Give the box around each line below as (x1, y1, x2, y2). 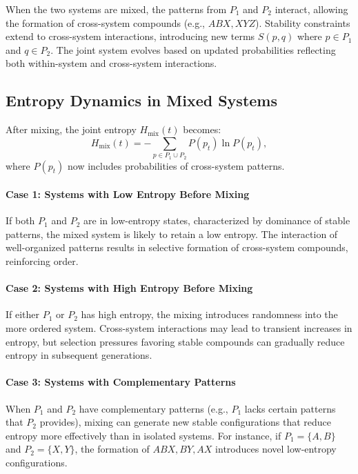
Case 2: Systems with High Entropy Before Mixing (6, 281, 253, 295)
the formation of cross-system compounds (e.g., (6, 15, 206, 30)
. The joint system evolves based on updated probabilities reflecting (50, 42, 336, 57)
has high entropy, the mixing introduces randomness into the (81, 307, 338, 322)
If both (6, 213, 35, 228)
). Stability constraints (255, 15, 350, 30)
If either (6, 307, 40, 322)
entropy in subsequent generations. (6, 348, 152, 362)
